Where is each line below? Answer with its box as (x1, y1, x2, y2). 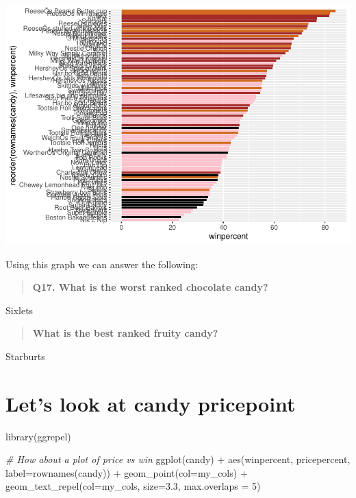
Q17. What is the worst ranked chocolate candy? (32, 280, 268, 294)
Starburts (5, 348, 45, 363)
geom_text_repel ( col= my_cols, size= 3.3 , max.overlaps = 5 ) (5, 479, 261, 493)
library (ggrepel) (5, 429, 71, 443)
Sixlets (5, 303, 34, 317)
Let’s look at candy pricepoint (5, 389, 296, 417)
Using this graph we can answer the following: (5, 257, 199, 271)
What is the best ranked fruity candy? (32, 326, 218, 340)
